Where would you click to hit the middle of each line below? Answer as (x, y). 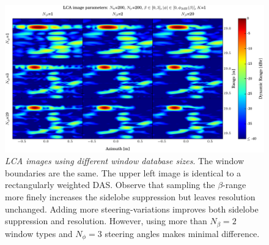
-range (234, 185)
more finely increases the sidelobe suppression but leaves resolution (130, 196)
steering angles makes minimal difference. (182, 233)
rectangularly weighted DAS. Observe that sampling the (110, 185)
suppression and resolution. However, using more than (106, 221)
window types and (39, 233)
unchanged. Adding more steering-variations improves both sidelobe (132, 209)
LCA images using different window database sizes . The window (125, 161)
